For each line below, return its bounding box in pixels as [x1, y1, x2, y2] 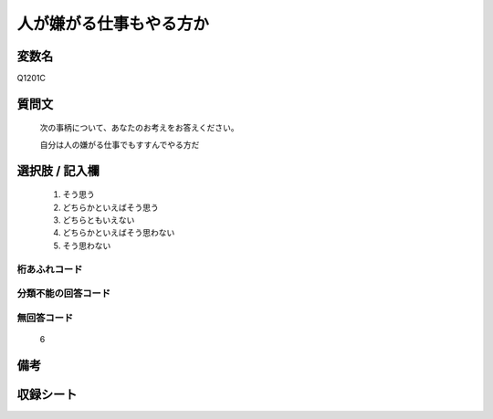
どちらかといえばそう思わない [62, 227, 175, 238]
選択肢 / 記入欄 [16, 162, 100, 178]
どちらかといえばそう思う [62, 202, 159, 213]
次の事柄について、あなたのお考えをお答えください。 [39, 122, 239, 133]
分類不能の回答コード [16, 288, 111, 300]
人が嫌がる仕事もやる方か [16, 14, 210, 34]
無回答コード [16, 311, 74, 324]
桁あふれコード [16, 263, 83, 276]
